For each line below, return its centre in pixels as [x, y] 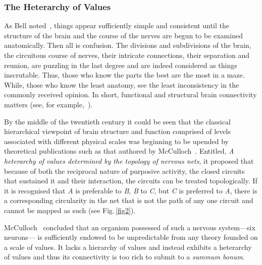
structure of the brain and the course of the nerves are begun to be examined [123, 35]
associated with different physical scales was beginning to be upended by [116, 141]
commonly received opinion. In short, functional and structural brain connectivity [130, 94]
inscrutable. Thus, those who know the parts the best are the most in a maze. [124, 75]
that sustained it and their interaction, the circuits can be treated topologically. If [131, 181]
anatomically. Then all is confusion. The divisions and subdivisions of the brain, [128, 45]
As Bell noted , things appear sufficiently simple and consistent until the [117, 25]
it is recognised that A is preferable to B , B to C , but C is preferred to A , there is [131, 190]
